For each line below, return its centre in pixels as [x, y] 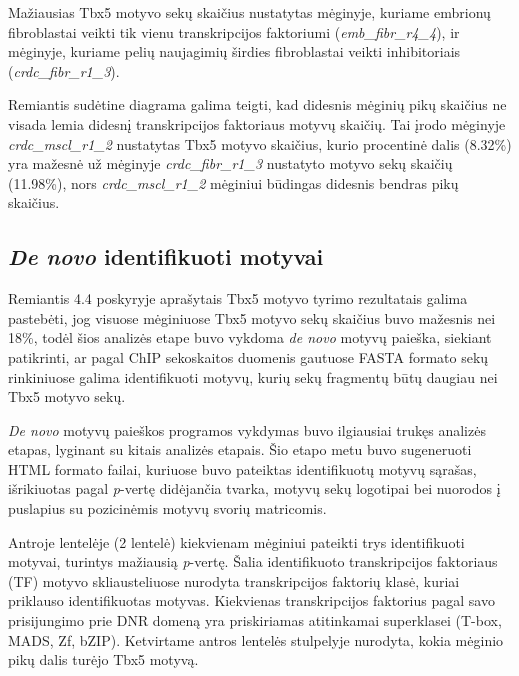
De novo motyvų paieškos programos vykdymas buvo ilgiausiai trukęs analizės [247, 429]
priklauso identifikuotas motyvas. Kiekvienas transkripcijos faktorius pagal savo [251, 600]
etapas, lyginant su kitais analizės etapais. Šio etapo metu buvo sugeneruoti [240, 449]
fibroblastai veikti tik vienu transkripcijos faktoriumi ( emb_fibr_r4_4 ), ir [234, 31]
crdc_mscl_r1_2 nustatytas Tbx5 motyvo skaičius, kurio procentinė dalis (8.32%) [260, 143]
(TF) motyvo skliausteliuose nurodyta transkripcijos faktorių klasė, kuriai [234, 580]
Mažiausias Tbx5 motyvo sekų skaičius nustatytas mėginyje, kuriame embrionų [249, 12]
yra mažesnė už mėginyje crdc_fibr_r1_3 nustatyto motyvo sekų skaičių [230, 163]
